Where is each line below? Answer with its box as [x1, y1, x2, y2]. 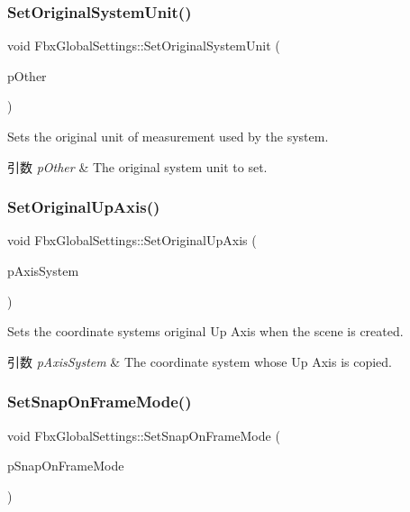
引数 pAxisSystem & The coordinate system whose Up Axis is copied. [7, 352, 393, 370]
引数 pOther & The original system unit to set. [7, 157, 268, 176]
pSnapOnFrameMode [7, 456, 124, 475]
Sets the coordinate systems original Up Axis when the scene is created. [7, 322, 404, 341]
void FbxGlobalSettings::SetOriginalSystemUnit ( [7, 36, 280, 55]
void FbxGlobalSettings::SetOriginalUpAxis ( [7, 231, 257, 250]
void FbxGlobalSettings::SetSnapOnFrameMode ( [7, 425, 280, 444]
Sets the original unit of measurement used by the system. [7, 127, 329, 145]
